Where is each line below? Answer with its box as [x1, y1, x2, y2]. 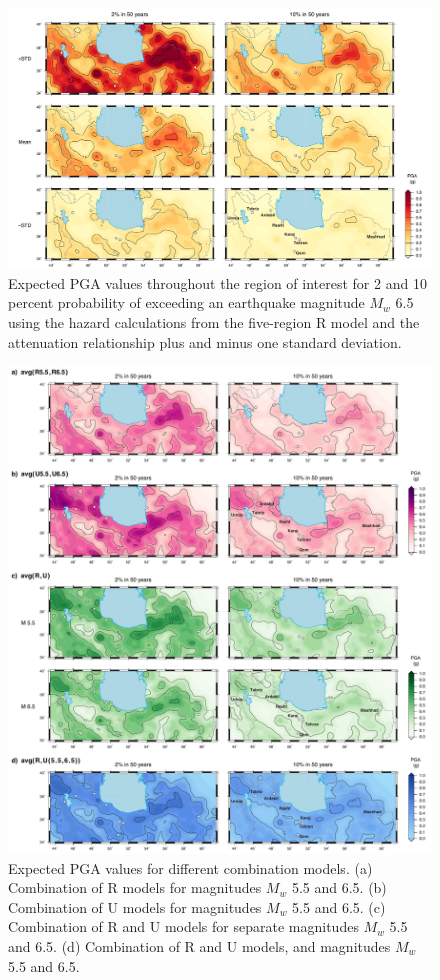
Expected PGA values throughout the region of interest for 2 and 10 [8, 272, 427, 293]
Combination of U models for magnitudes [8, 896, 262, 917]
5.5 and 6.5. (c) [292, 896, 386, 917]
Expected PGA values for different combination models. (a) [8, 857, 373, 878]
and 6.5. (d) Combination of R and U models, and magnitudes [8, 936, 391, 957]
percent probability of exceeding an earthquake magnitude [8, 292, 365, 313]
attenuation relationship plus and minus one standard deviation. [8, 331, 402, 352]
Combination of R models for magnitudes [8, 877, 262, 898]
